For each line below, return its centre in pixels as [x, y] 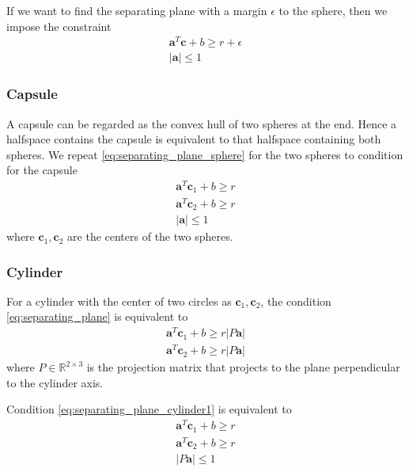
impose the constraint [59, 26]
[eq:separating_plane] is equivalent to [97, 316]
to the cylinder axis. [55, 382]
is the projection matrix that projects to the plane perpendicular [243, 367]
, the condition [296, 301]
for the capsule [42, 170]
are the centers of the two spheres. [150, 236]
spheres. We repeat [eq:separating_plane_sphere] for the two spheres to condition [205, 154]
